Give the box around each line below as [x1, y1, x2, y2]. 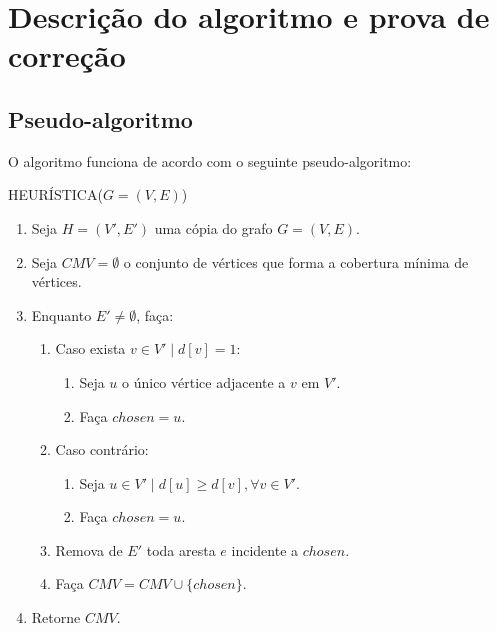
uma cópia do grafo [154, 217, 273, 238]
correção [8, 35, 126, 76]
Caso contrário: [55, 439, 149, 460]
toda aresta [146, 539, 216, 560]
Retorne [31, 607, 81, 628]
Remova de [55, 539, 123, 560]
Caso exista [55, 338, 126, 359]
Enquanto [31, 304, 92, 325]
